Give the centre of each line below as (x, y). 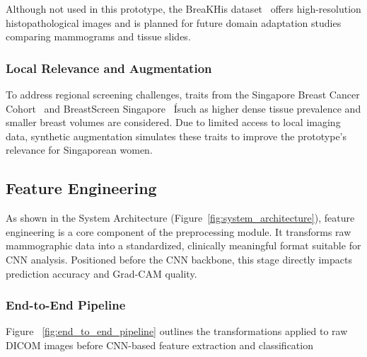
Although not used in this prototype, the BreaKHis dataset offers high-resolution (183, 8)
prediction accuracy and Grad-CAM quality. (101, 273)
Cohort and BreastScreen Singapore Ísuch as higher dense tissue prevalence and (183, 108)
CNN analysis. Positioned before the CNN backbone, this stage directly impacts (179, 259)
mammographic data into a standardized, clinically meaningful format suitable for (183, 245)
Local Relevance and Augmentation (109, 68)
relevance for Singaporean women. (79, 150)
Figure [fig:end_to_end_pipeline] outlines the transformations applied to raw (177, 331)
